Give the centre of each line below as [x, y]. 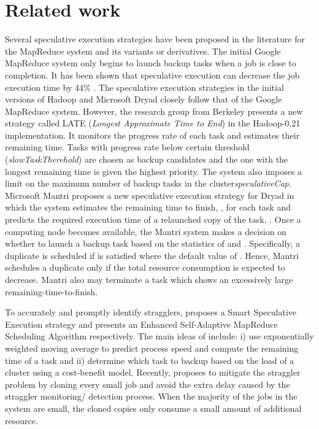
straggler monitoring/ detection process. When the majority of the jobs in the [151, 396]
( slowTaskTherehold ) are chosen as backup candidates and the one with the [147, 159]
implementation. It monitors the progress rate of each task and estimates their [152, 135]
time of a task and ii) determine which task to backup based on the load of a [150, 360]
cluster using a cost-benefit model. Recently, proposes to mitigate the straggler [153, 372]
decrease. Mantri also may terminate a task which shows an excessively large [149, 279]
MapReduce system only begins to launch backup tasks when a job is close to [151, 63]
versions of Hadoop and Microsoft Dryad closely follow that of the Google [144, 99]
